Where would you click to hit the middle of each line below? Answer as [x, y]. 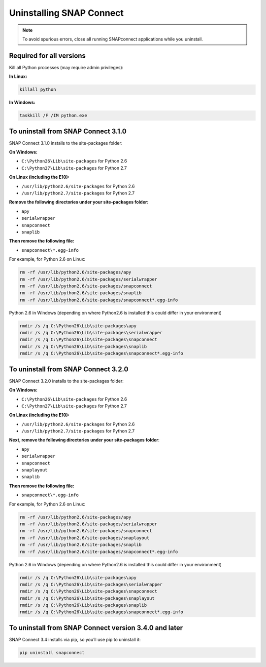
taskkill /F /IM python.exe [53, 116]
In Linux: [18, 77]
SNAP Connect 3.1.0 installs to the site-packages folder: [66, 143]
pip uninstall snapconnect [52, 652]
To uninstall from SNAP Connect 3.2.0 [69, 369]
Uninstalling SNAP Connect [66, 13]
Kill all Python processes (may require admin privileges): [66, 67]
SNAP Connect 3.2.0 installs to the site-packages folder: [66, 381]
